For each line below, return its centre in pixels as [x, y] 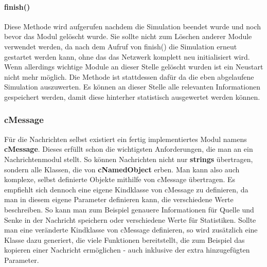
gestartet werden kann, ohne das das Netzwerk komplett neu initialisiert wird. [127, 56]
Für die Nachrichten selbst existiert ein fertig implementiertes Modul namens [126, 139]
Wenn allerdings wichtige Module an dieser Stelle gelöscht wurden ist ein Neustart [134, 67]
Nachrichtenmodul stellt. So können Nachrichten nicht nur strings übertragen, [129, 159]
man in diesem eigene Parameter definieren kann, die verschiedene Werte [119, 199]
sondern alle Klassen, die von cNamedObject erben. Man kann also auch [122, 169]
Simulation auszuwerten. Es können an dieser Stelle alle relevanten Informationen [132, 87]
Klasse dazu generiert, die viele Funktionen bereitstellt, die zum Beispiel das [124, 239]
